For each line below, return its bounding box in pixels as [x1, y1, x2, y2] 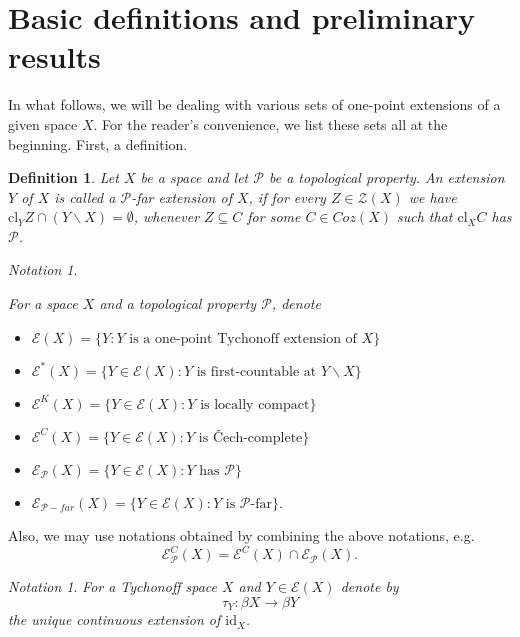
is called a [54, 186, 116, 207]
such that [396, 206, 453, 227]
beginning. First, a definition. [8, 133, 188, 154]
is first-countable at [196, 364, 317, 379]
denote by [340, 576, 399, 597]
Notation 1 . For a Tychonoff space [8, 576, 217, 597]
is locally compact [200, 397, 310, 412]
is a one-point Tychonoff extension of [129, 331, 357, 346]
